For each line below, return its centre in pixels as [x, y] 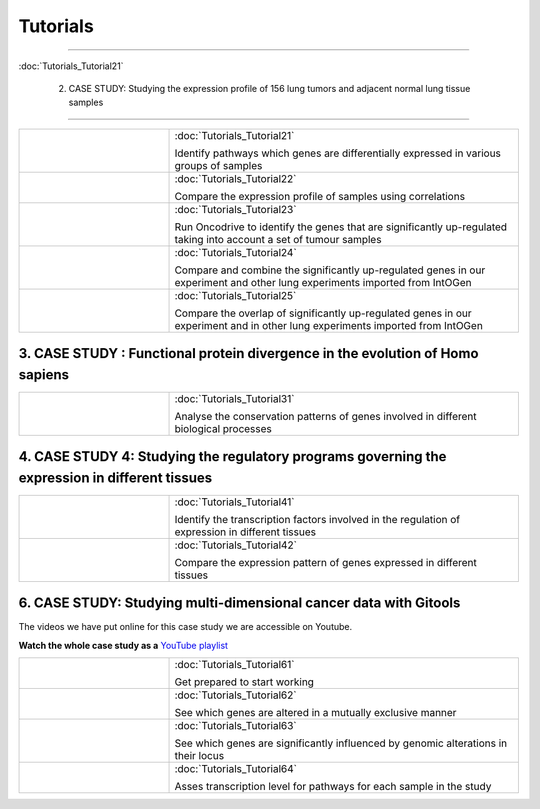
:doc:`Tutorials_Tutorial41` [234, 502]
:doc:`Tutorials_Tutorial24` [235, 252]
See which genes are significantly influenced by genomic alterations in [341, 743]
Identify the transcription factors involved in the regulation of [317, 519]
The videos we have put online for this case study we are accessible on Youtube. [185, 627]
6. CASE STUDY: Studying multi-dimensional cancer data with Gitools [239, 603]
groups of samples [218, 165]
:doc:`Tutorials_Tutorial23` [235, 209]
